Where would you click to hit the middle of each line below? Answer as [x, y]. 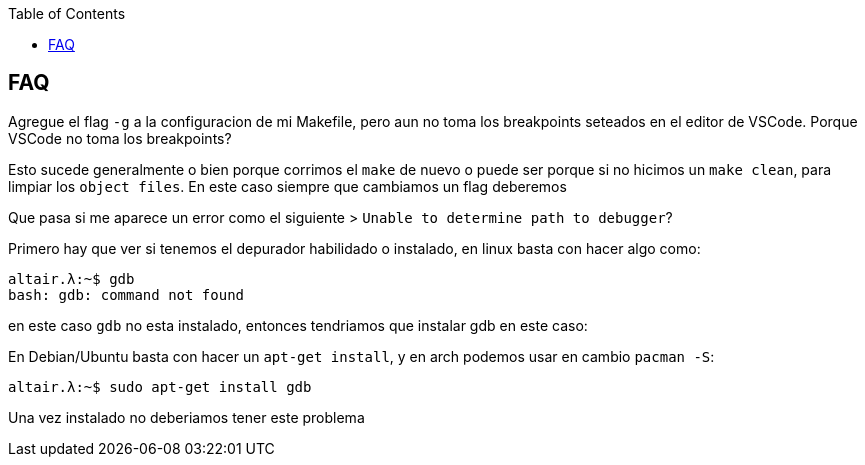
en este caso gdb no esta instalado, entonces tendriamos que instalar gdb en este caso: [298, 325]
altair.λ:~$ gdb [71, 278]
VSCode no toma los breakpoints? [120, 138]
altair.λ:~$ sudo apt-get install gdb [160, 386]
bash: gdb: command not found [126, 294]
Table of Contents [67, 13]
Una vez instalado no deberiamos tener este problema [186, 417]
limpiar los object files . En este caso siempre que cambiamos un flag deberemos [287, 186]
